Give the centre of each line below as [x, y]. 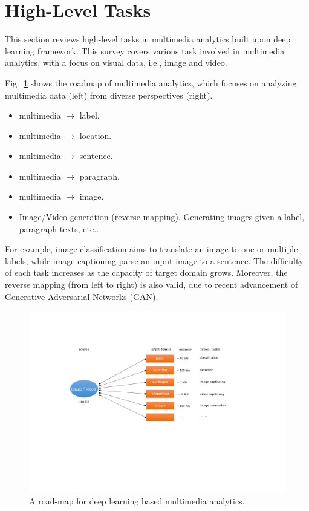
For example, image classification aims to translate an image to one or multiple [151, 249]
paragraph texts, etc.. [59, 228]
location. [96, 135]
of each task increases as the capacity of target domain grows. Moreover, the [146, 272]
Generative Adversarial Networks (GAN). [82, 296]
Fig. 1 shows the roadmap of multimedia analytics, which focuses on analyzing [151, 83]
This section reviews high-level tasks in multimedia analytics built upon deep [148, 39]
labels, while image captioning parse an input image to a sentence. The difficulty [154, 260]
